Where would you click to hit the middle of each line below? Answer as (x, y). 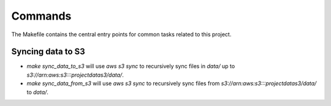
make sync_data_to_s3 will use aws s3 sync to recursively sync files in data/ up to (131, 66)
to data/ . (38, 92)
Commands (41, 16)
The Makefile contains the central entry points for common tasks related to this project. (121, 34)
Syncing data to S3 (48, 52)
